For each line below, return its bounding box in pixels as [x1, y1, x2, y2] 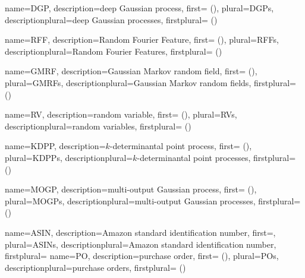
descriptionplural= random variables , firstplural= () [5, 119, 191, 132]
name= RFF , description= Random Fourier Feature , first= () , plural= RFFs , [5, 33, 279, 46]
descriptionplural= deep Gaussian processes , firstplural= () [5, 13, 218, 26]
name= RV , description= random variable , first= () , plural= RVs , [5, 108, 237, 121]
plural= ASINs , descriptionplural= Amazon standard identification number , [5, 238, 276, 250]
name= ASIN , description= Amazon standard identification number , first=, [5, 226, 276, 238]
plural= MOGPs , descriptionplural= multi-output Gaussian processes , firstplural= [5, 194, 301, 207]
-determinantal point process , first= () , [109, 140, 252, 152]
